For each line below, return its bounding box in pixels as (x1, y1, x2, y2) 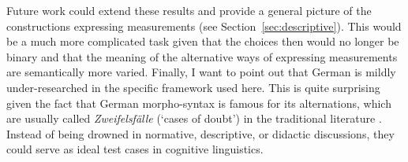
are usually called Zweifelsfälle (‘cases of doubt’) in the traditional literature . (6, 110, 382, 127)
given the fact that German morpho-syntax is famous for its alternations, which (6, 94, 391, 111)
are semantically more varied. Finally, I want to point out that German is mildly (6, 64, 396, 80)
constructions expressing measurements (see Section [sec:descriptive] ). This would (6, 17, 402, 34)
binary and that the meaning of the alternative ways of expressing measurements (6, 48, 398, 64)
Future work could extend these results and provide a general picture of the (6, 2, 372, 18)
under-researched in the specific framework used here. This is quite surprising (6, 79, 380, 95)
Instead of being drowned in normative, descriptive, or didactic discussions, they (6, 125, 395, 142)
